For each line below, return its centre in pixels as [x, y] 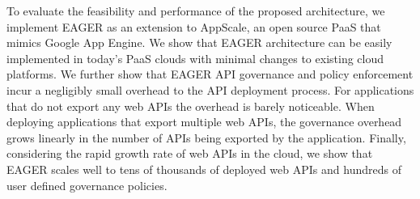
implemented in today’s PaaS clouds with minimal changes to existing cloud [195, 58]
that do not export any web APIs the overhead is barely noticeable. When [191, 106]
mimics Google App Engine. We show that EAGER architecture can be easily [199, 42]
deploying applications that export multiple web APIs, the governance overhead [204, 122]
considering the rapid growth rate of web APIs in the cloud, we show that [190, 153]
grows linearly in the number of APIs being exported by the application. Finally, [206, 137]
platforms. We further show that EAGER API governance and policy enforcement [210, 74]
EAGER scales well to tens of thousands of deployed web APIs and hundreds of [204, 169]
